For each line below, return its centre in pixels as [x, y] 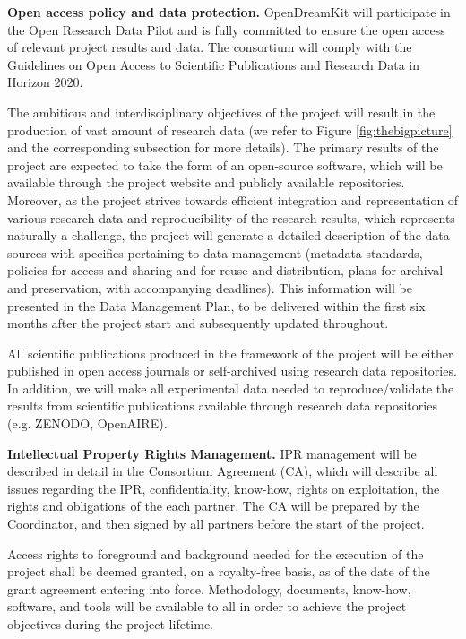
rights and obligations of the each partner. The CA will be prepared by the [213, 506]
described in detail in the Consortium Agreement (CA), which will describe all [223, 471]
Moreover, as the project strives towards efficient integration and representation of [233, 199]
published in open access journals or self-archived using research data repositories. [232, 371]
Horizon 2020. [45, 82]
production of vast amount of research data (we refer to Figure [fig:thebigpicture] [230, 130]
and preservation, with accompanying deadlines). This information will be [210, 287]
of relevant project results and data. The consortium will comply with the [210, 47]
